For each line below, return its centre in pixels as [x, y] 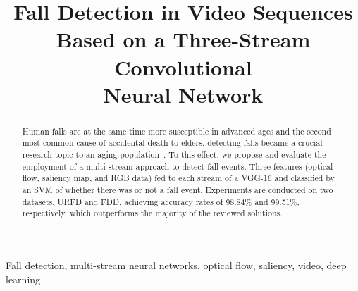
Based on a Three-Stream [183, 39]
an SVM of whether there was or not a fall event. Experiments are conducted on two [178, 190]
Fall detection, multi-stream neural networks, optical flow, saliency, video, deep [176, 265]
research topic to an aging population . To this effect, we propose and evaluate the [174, 155]
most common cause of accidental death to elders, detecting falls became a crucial [172, 143]
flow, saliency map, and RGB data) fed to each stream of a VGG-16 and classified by [178, 178]
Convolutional [183, 67]
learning [23, 279]
